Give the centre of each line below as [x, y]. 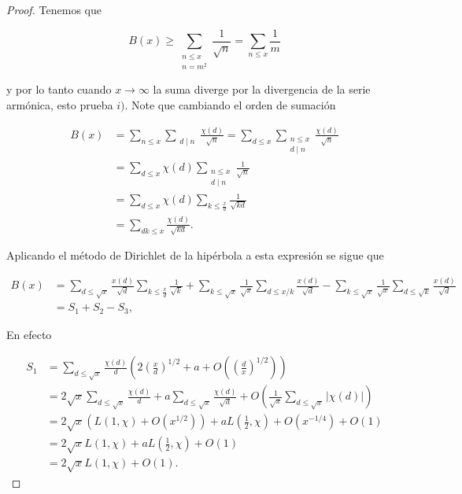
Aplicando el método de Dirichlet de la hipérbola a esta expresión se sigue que [195, 255]
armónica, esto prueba [60, 104]
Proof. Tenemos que [54, 9]
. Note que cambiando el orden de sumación [230, 104]
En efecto [29, 334]
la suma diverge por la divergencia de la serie [262, 89]
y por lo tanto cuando [59, 89]
